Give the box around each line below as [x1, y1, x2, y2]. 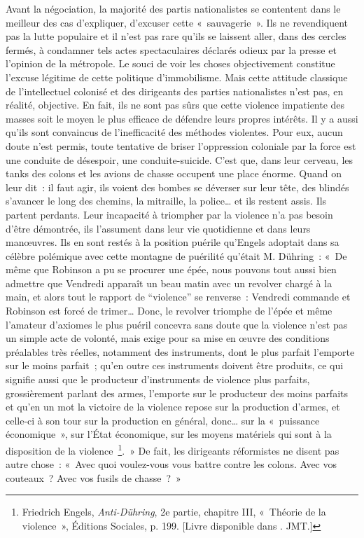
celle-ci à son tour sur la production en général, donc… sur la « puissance [6, 413, 320, 427]
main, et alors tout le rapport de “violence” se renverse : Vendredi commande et [6, 289, 351, 304]
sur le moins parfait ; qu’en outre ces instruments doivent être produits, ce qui [6, 358, 344, 373]
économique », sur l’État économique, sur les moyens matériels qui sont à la [6, 427, 332, 441]
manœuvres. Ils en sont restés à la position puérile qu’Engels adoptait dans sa [6, 235, 339, 249]
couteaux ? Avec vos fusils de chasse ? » [6, 470, 181, 485]
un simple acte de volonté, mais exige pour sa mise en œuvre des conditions [6, 331, 330, 345]
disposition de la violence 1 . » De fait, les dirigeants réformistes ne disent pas [6, 441, 339, 457]
